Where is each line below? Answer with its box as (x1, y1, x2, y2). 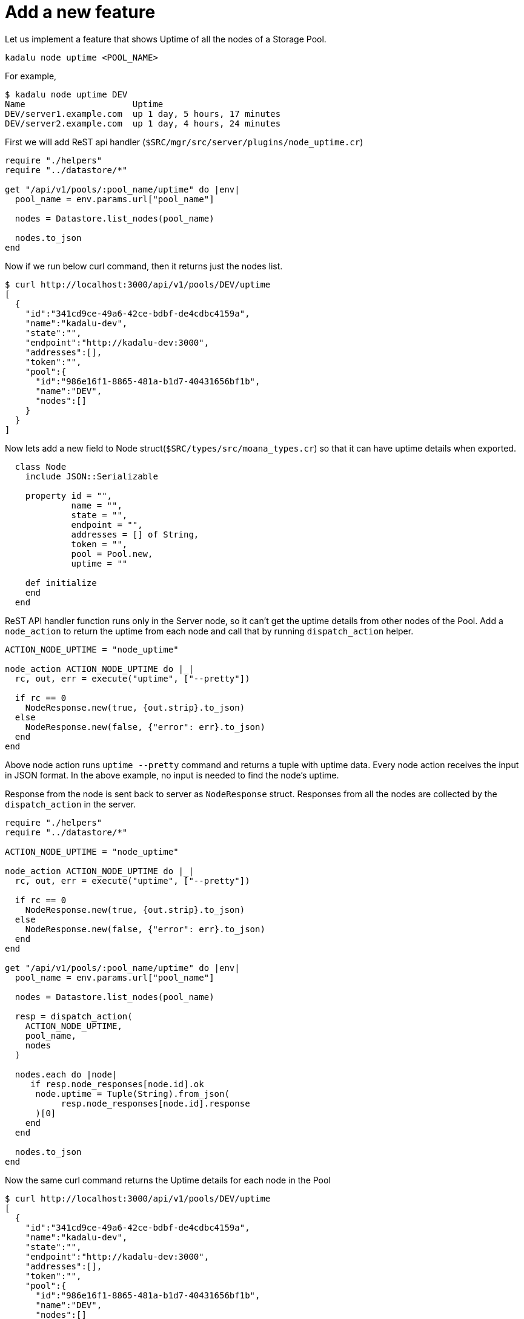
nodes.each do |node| (15, 1069, 118, 1079)
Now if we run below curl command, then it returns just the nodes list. (5, 260, 283, 271)
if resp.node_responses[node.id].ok (30, 1079, 204, 1089)
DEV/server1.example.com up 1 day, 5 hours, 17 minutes (5, 108, 281, 119)
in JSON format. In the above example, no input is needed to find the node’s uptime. (5, 769, 339, 780)
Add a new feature (5, 2, 156, 22)
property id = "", (25, 490, 113, 501)
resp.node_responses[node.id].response (61, 1098, 250, 1108)
